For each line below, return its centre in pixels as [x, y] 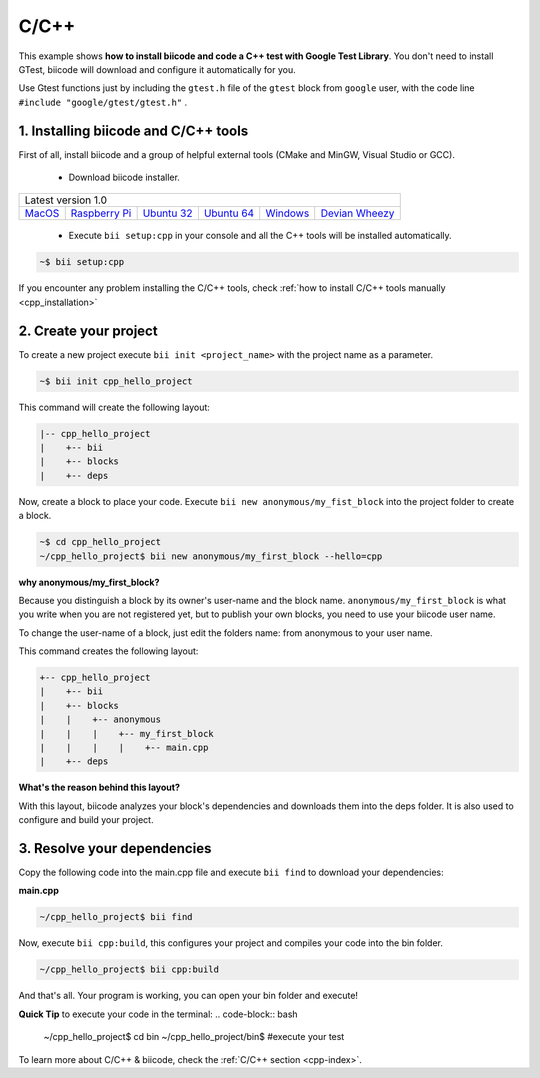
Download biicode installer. [124, 177]
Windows [287, 213]
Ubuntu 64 [229, 213]
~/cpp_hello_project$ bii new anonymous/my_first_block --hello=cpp [211, 556]
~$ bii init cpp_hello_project [116, 381]
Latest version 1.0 [66, 200]
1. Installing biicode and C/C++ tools [133, 130]
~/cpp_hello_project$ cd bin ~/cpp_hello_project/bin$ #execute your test [194, 1037]
